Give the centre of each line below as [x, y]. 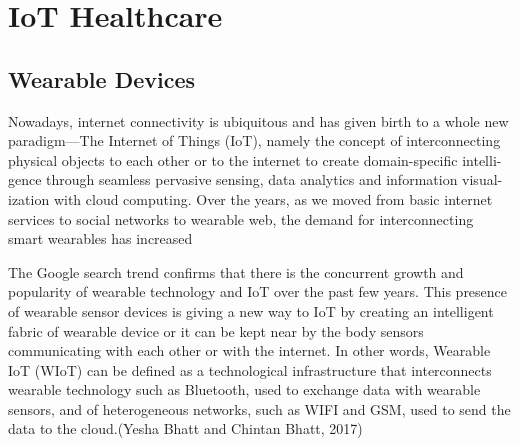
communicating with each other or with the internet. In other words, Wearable [249, 350]
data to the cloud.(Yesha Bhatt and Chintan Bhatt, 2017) [185, 428]
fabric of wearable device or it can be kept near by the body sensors [216, 330]
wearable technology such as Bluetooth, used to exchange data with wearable [244, 389]
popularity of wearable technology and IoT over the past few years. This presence [258, 291]
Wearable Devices [102, 78]
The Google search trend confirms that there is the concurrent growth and [236, 271]
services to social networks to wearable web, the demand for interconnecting [241, 218]
